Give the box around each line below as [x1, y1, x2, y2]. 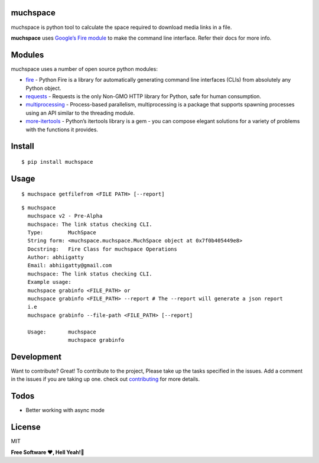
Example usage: [27, 279, 71, 286]
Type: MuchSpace [27, 229, 97, 236]
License [11, 422, 41, 432]
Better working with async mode [25, 407, 105, 414]
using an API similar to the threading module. [25, 109, 135, 116]
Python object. [25, 85, 61, 92]
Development [11, 352, 62, 362]
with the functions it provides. [25, 126, 99, 133]
